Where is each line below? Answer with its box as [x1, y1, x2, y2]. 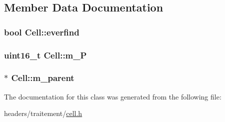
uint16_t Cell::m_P [4, 48, 87, 61]
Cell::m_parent [11, 71, 74, 84]
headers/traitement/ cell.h [4, 108, 82, 118]
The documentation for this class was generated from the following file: [4, 91, 221, 101]
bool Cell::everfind [4, 25, 79, 38]
